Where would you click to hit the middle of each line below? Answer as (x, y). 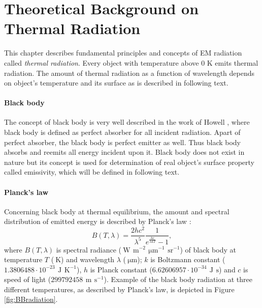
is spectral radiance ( (89, 249)
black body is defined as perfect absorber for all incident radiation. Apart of (122, 132)
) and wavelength (88, 259)
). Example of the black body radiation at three (178, 279)
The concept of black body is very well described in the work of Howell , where (127, 122)
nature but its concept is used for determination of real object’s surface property (129, 162)
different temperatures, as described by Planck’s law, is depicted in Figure (119, 289)
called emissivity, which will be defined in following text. (92, 172)
